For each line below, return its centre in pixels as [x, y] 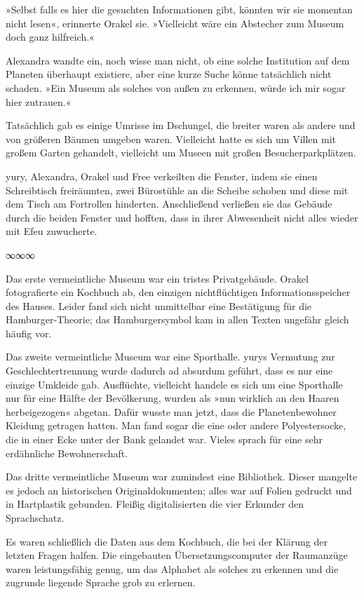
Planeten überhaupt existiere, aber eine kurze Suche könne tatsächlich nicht [169, 74]
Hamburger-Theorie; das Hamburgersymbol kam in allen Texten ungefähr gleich [177, 319]
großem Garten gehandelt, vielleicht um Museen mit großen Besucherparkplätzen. [181, 153]
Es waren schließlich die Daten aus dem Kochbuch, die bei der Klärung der [167, 541]
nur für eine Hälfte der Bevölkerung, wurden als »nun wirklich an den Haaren [173, 398]
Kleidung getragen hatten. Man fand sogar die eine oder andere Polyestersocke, [176, 425]
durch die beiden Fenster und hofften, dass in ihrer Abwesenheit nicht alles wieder [182, 217]
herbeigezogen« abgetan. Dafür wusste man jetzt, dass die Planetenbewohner [171, 411]
